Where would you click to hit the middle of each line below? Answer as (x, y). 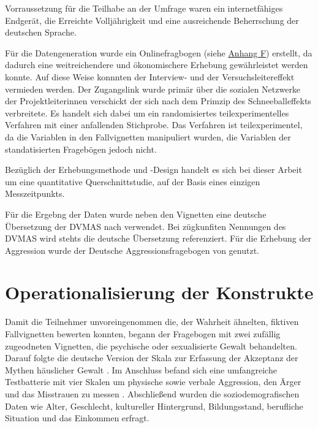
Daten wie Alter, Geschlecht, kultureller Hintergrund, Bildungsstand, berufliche (154, 406)
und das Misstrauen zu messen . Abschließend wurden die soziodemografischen (152, 393)
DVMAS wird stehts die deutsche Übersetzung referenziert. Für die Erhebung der (158, 238)
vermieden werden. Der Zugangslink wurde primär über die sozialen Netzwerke (153, 89)
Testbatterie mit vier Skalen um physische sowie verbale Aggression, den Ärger (153, 382)
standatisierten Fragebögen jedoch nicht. (81, 149)
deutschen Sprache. (41, 32)
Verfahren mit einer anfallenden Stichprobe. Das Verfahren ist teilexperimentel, (154, 125)
